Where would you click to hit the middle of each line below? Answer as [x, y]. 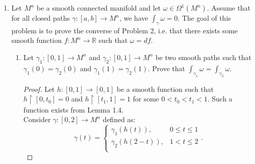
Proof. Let [39, 89]
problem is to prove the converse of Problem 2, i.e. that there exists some [124, 30]
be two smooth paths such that [203, 57]
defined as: [119, 119]
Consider [37, 119]
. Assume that [229, 8]
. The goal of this [204, 18]
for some [146, 99]
